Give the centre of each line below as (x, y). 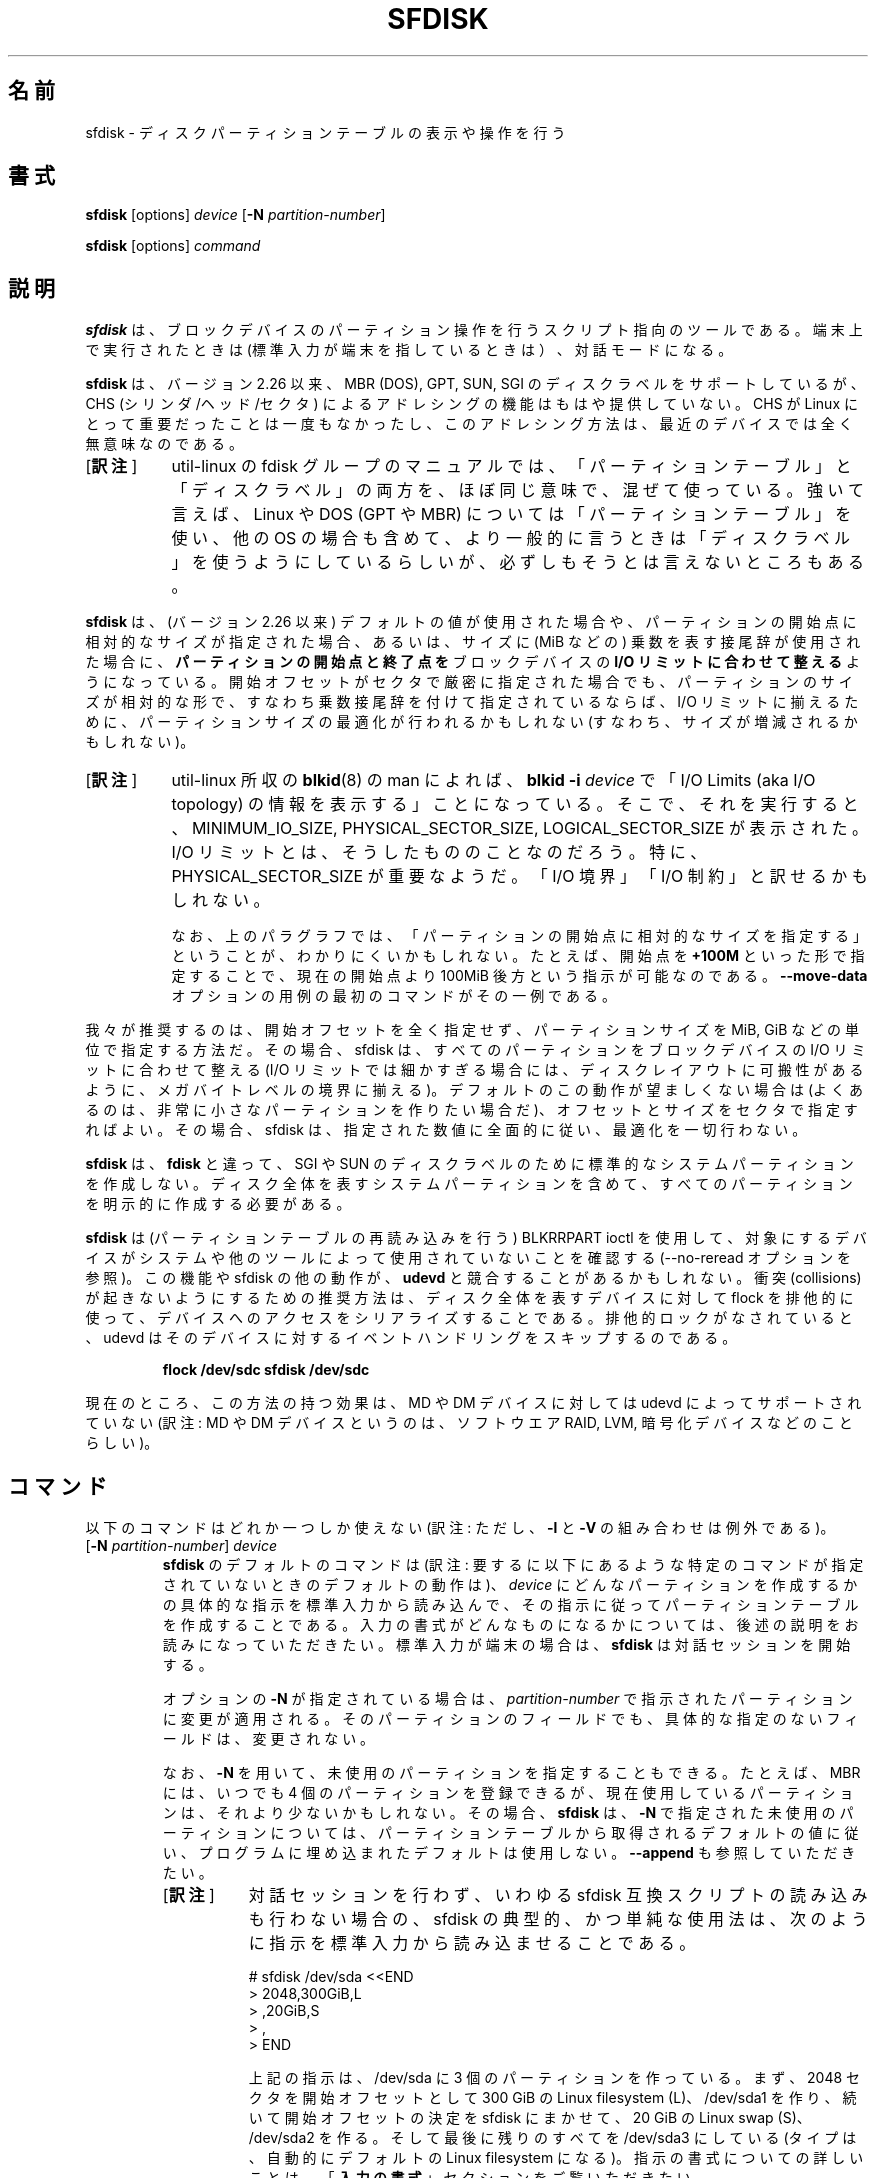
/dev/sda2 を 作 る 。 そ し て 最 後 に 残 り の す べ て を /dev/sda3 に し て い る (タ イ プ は (552, 2138)
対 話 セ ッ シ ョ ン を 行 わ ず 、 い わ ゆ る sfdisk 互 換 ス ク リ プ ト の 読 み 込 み (558, 1895)
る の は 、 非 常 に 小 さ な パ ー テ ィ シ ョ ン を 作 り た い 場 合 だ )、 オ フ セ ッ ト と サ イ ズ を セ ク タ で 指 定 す (471, 1110)
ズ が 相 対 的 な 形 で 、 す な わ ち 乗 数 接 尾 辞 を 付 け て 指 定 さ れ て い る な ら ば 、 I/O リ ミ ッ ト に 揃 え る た (472, 702)
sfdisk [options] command (173, 246)
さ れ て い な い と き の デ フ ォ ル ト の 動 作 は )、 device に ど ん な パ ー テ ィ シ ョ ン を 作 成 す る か (510, 1585)
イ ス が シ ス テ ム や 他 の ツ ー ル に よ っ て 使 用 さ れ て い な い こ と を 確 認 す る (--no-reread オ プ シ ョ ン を (468, 1258)
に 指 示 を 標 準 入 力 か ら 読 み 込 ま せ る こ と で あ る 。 (472, 1943)
